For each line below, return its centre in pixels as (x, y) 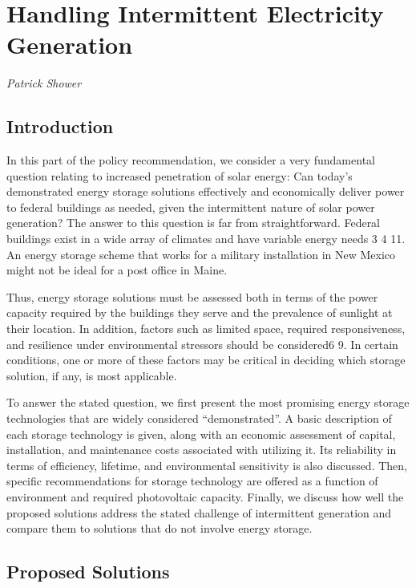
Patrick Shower (44, 83)
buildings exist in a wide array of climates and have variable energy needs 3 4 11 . (206, 239)
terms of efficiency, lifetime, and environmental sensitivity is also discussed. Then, (207, 465)
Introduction (60, 126)
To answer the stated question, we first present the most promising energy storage (208, 402)
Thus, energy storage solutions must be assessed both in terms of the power (192, 296)
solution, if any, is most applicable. (92, 375)
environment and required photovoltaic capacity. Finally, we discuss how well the (205, 496)
